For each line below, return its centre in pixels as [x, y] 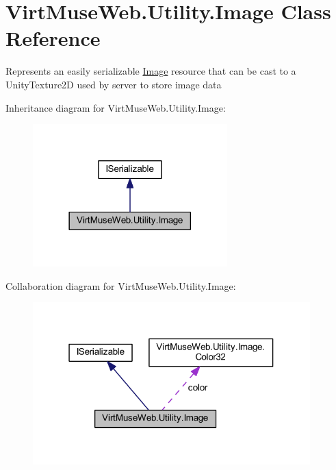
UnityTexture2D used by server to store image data [114, 84]
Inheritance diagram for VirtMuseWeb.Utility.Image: [116, 107]
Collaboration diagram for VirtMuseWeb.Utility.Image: [121, 285]
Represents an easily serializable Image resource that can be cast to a [151, 71]
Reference [53, 38]
